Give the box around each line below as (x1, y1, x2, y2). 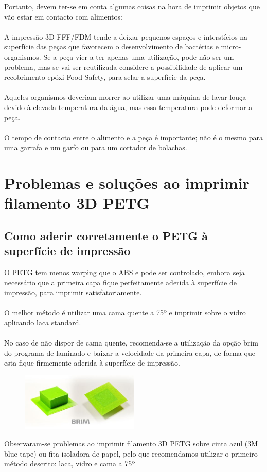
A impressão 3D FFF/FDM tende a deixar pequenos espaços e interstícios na (4, 31, 248, 42)
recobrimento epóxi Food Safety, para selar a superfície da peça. (4, 71, 206, 82)
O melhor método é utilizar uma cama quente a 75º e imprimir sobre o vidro (4, 307, 246, 318)
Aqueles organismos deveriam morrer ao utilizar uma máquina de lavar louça (4, 92, 246, 102)
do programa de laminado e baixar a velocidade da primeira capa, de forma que (4, 347, 255, 358)
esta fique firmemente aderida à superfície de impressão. (4, 357, 180, 368)
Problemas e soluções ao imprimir (4, 172, 250, 193)
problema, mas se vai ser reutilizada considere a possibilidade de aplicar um (4, 61, 243, 72)
